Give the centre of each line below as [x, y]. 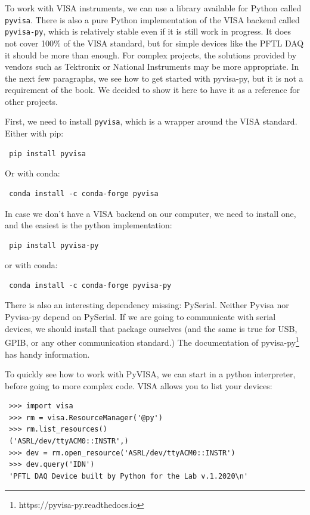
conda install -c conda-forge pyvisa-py [90, 285]
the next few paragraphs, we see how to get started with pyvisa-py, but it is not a [154, 78]
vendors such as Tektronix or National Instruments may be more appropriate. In [152, 66]
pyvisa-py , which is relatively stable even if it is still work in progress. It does [148, 31]
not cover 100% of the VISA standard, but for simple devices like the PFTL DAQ [154, 43]
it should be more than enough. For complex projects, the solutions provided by [151, 55]
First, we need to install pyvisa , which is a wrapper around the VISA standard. [151, 121]
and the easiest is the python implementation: [89, 225]
